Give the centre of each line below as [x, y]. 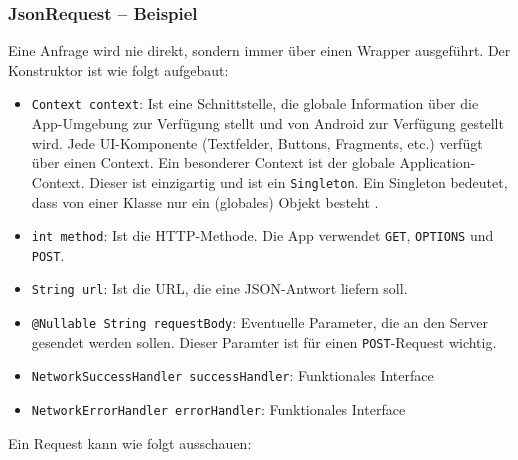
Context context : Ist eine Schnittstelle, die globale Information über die [255, 103]
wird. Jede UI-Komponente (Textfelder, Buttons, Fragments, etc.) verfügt [257, 142]
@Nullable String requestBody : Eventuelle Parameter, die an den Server [259, 322]
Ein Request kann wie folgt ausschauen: [130, 442]
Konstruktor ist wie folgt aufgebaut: [118, 69]
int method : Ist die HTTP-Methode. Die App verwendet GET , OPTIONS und [262, 235]
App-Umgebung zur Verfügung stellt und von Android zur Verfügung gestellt [267, 123]
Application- [437, 162]
